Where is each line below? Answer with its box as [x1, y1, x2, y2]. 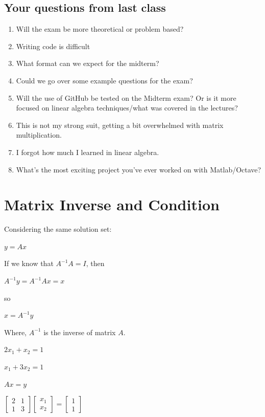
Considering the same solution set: [4, 224, 112, 234]
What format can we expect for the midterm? [16, 58, 159, 69]
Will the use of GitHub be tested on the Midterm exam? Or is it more [16, 92, 236, 103]
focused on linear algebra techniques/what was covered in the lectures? [16, 102, 238, 113]
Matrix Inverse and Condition [4, 194, 220, 215]
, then [86, 258, 105, 269]
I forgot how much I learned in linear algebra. [16, 146, 159, 157]
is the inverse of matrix [43, 326, 116, 337]
